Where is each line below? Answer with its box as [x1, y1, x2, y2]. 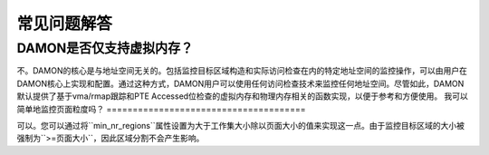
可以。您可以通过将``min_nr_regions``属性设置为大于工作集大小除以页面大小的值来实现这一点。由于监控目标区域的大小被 [16, 120, 465, 131]
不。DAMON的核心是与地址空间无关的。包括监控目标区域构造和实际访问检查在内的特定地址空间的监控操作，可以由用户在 [16, 65, 468, 76]
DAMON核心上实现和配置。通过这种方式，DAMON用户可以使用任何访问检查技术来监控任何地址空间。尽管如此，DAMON [16, 78, 465, 89]
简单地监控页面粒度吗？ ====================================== [16, 103, 306, 114]
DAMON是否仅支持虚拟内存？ [16, 40, 194, 56]
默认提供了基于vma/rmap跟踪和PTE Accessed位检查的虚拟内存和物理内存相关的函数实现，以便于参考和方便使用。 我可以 [16, 91, 468, 102]
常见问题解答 [16, 14, 113, 34]
